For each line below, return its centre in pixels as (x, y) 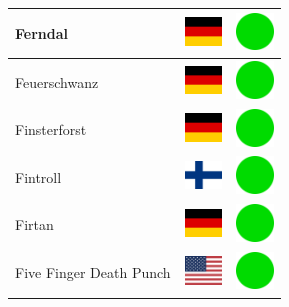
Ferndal (41, 32)
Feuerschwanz (57, 81)
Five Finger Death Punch (93, 272)
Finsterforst (51, 129)
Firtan (34, 224)
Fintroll (38, 176)
